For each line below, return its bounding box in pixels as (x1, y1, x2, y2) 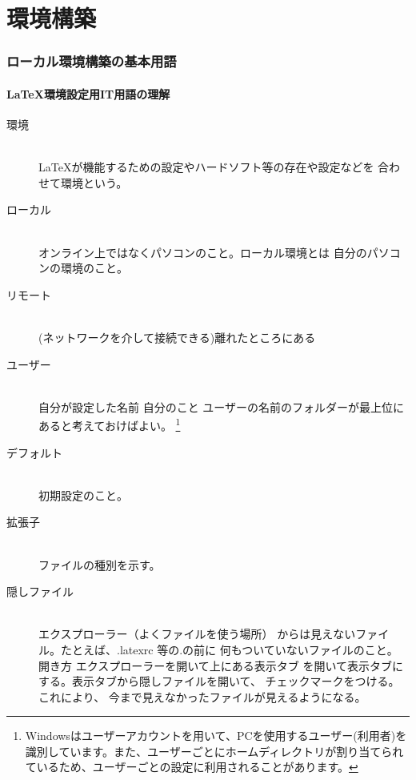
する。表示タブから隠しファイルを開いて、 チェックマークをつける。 (38, 673, 400, 690)
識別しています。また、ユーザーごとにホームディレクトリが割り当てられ (25, 742, 404, 759)
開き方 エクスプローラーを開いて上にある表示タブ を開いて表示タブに (38, 657, 404, 673)
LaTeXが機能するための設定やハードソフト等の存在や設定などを (38, 159, 374, 175)
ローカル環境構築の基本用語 (6, 51, 177, 71)
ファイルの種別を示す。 (38, 556, 161, 573)
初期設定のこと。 (38, 486, 128, 503)
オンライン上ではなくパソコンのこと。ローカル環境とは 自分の (38, 243, 367, 260)
